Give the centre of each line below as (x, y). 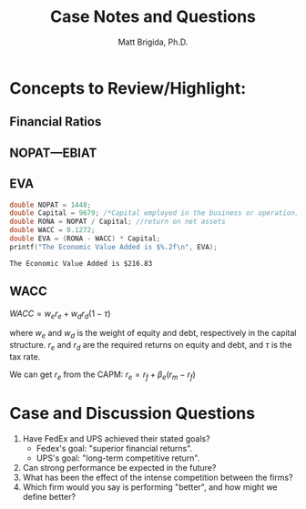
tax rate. (25, 356)
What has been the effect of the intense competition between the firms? (158, 477)
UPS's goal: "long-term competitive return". (118, 458)
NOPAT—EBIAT (53, 153)
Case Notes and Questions (153, 17)
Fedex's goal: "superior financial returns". (114, 448)
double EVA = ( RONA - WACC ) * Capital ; (85, 239)
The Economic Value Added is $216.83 (81, 263)
